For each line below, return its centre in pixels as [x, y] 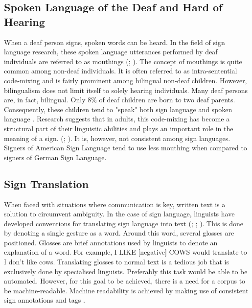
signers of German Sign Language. [55, 157]
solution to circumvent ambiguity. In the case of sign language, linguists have [119, 214]
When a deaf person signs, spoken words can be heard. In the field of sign [115, 42]
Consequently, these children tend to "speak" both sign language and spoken [118, 109]
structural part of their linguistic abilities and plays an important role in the [119, 128]
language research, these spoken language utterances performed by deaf [111, 52]
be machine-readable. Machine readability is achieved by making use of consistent [126, 290]
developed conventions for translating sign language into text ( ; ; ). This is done [124, 223]
